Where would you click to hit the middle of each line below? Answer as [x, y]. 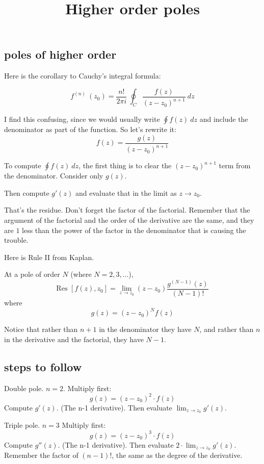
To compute [23, 165]
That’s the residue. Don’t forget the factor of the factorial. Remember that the [127, 210]
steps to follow [43, 366]
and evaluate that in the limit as [126, 192]
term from [235, 165]
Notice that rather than [41, 329]
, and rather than [227, 329]
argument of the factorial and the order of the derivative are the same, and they [129, 220]
